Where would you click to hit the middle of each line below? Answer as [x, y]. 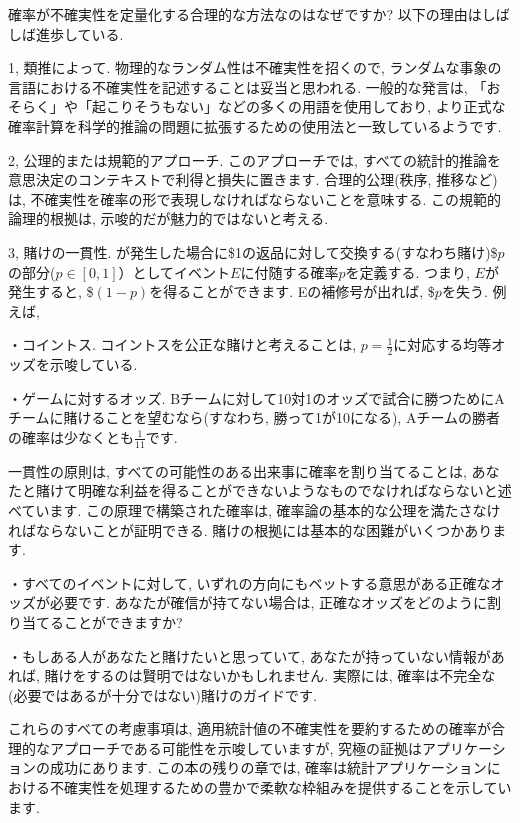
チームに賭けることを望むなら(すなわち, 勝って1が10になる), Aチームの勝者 [254, 417]
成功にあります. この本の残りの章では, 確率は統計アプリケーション [268, 767]
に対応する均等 [442, 344]
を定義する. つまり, [407, 271]
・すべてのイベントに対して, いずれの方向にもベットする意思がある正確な [249, 582]
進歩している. [79, 33]
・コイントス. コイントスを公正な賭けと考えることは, [182, 344]
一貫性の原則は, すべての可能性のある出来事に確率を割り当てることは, [237, 470]
